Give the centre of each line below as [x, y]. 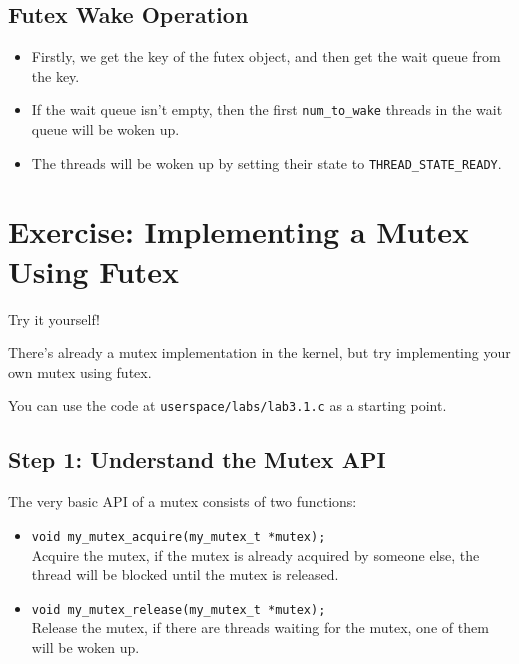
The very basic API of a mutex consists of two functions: [182, 501]
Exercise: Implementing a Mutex [239, 231]
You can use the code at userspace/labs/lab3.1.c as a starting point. [227, 405]
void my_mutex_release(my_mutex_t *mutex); [178, 609]
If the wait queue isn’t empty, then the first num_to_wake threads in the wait [267, 109]
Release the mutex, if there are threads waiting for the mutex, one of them [260, 627]
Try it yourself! [54, 318]
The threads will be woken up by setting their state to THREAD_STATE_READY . [266, 162]
